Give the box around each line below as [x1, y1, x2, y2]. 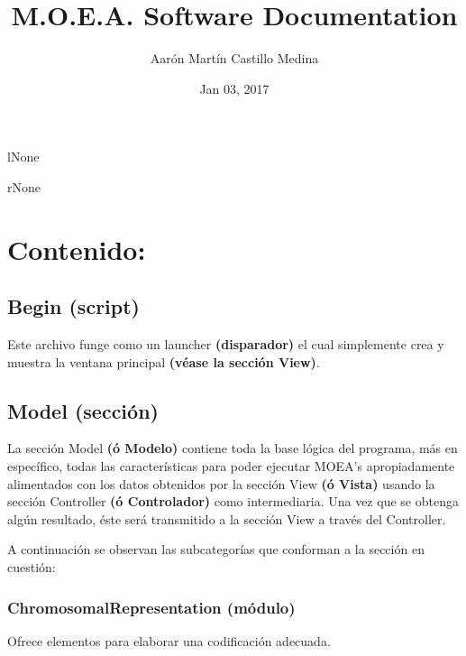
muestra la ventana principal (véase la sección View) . [7, 352, 320, 371]
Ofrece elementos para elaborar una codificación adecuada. [7, 631, 331, 650]
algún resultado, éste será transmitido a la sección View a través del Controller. [7, 509, 446, 528]
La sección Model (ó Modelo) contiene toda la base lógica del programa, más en [7, 439, 458, 457]
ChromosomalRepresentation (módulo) [7, 596, 296, 618]
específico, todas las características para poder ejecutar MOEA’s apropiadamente [7, 457, 455, 476]
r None [7, 177, 41, 196]
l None [7, 147, 40, 166]
